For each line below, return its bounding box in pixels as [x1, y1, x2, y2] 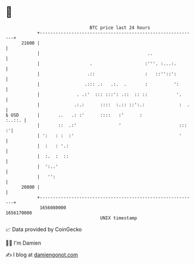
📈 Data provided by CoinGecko [5, 226, 82, 233]
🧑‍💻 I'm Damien [5, 239, 42, 246]
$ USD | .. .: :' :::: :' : [5, 112, 143, 118]
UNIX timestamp [100, 215, 137, 221]
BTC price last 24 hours [89, 25, 150, 31]
